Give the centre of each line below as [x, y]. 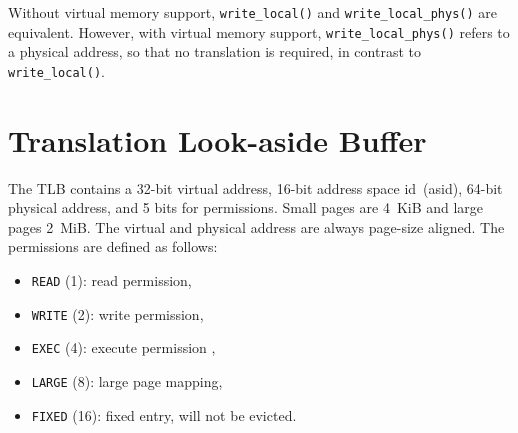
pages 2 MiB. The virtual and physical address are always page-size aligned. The [256, 226]
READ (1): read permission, [111, 280]
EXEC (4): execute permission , [123, 347]
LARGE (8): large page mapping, [127, 381]
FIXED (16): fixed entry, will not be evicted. [164, 414]
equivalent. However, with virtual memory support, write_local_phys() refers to [259, 31]
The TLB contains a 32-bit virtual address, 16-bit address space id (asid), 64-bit [255, 187]
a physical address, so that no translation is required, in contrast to [214, 51]
